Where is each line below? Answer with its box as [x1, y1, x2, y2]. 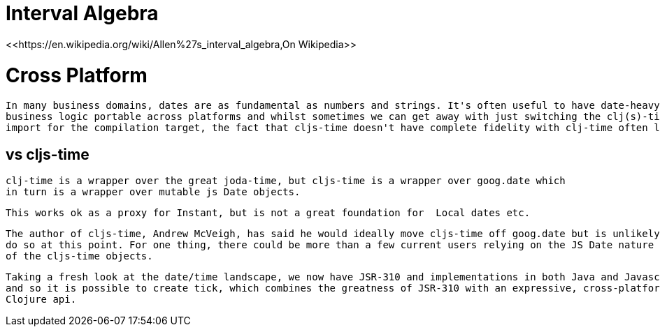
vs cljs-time [6, 145, 89, 163]
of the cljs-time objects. [6, 250, 153, 262]
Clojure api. [6, 294, 77, 305]
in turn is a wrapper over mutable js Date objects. [6, 186, 301, 198]
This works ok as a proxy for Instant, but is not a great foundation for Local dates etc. [6, 207, 531, 219]
